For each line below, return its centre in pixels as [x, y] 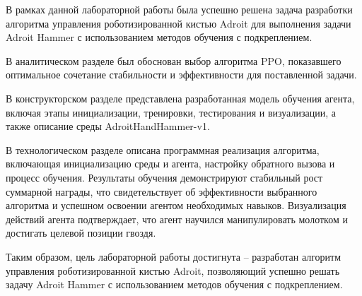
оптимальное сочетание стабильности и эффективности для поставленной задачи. [181, 75]
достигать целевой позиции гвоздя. [81, 233]
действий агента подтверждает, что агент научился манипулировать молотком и [177, 219]
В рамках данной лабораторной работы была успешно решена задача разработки [179, 9]
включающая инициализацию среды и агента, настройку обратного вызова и [170, 164]
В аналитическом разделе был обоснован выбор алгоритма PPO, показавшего [174, 60]
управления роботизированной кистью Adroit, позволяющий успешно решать [173, 270]
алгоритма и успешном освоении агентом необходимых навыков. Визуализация [176, 205]
